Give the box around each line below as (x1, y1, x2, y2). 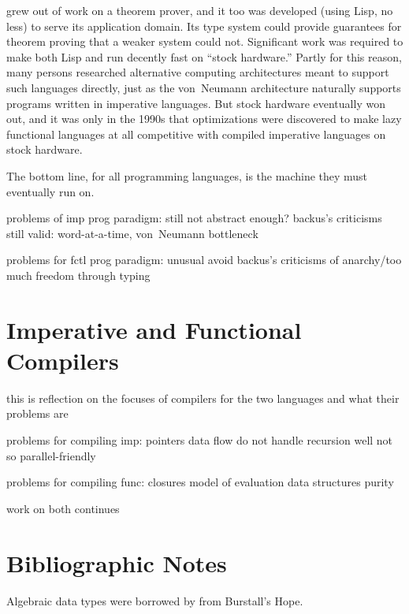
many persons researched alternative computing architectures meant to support (6, 64, 389, 80)
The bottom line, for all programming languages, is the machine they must (6, 167, 368, 184)
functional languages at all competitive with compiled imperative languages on (6, 125, 386, 142)
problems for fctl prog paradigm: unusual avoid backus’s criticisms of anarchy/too (6, 251, 402, 268)
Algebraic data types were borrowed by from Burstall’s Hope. (6, 592, 303, 608)
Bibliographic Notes (6, 546, 227, 579)
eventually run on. (6, 183, 95, 199)
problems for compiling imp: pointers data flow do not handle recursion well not (6, 432, 393, 448)
